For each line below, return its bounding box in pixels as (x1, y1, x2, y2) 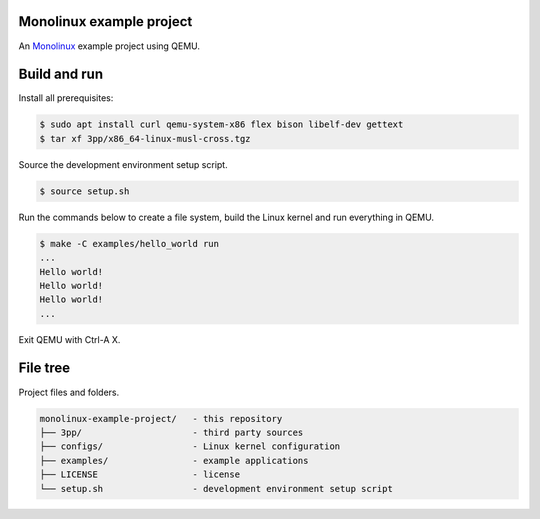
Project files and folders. (18, 386, 120, 398)
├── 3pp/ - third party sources (39, 426, 304, 438)
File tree (18, 360, 70, 377)
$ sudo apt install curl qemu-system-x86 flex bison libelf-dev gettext (39, 119, 404, 130)
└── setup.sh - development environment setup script (39, 483, 394, 494)
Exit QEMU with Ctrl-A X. (18, 333, 121, 345)
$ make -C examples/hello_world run (39, 238, 220, 249)
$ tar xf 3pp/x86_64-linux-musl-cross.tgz (39, 133, 251, 144)
